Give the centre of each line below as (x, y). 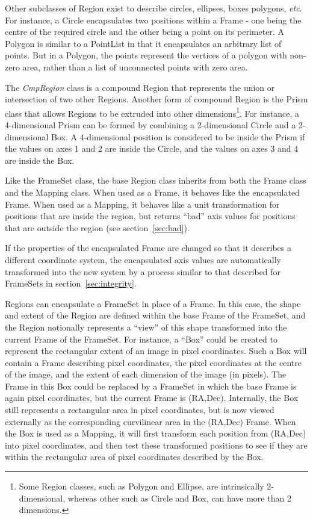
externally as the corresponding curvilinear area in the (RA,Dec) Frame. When (150, 421)
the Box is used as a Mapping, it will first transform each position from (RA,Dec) (156, 433)
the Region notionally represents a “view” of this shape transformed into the (146, 327)
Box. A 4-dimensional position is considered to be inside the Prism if (178, 136)
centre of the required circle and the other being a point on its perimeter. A (144, 32)
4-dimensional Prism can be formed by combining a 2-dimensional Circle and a (150, 125)
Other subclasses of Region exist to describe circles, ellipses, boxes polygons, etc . (153, 8)
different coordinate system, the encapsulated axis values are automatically (143, 259)
